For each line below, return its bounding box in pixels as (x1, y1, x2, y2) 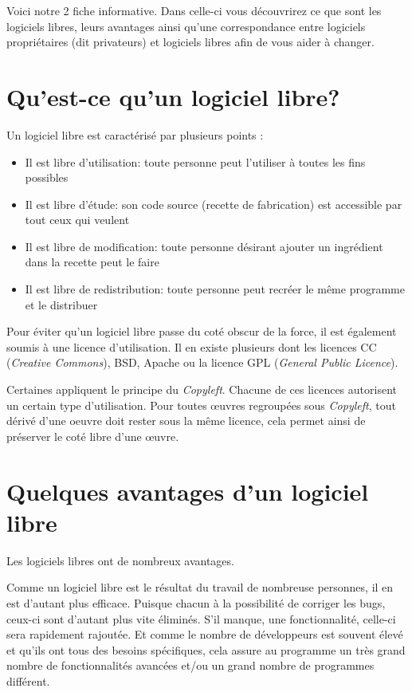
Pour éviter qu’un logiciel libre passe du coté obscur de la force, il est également (6, 323, 397, 340)
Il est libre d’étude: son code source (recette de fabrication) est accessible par (25, 195, 402, 212)
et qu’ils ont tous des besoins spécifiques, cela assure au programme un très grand (6, 641, 406, 658)
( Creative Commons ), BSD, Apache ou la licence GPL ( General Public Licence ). (6, 354, 398, 371)
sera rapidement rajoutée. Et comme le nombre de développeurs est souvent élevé (6, 626, 403, 643)
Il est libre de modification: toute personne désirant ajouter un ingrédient (25, 238, 383, 254)
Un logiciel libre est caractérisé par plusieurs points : (6, 126, 264, 143)
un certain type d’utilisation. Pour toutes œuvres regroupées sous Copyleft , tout (6, 396, 396, 413)
